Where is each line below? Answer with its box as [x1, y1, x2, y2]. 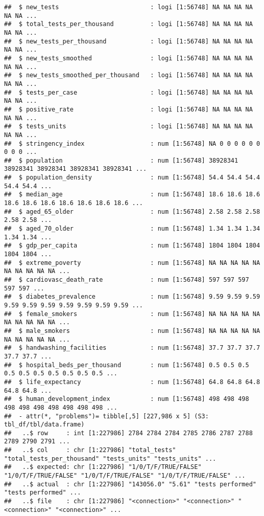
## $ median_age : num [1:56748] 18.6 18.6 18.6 [4, 191, 260, 198]
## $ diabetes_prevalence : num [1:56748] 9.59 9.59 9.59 [4, 293, 260, 301]
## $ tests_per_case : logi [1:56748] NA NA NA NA [4, 88, 253, 96]
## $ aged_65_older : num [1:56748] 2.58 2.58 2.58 [4, 208, 260, 215]
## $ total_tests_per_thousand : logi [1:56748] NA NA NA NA [4, 20, 253, 28]
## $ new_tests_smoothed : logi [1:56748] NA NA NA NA [4, 54, 253, 62]
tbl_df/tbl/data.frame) [4, 421, 85, 429]
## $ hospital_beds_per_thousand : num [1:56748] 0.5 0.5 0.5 [4, 361, 249, 369]
